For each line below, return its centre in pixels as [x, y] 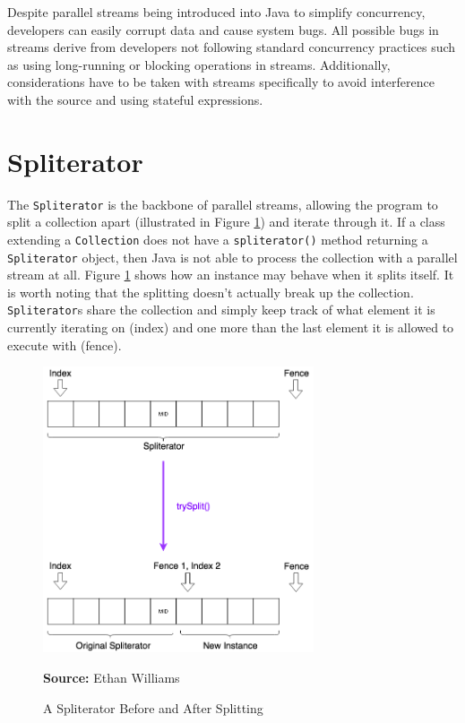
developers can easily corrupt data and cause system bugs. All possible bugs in [223, 29]
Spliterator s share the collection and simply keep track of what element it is [221, 310]
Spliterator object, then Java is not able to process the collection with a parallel [232, 257]
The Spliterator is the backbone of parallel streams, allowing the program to [223, 204]
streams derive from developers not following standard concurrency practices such [232, 47]
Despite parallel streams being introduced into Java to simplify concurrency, [216, 12]
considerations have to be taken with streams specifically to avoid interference [221, 82]
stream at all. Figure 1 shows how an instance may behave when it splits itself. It [231, 275]
